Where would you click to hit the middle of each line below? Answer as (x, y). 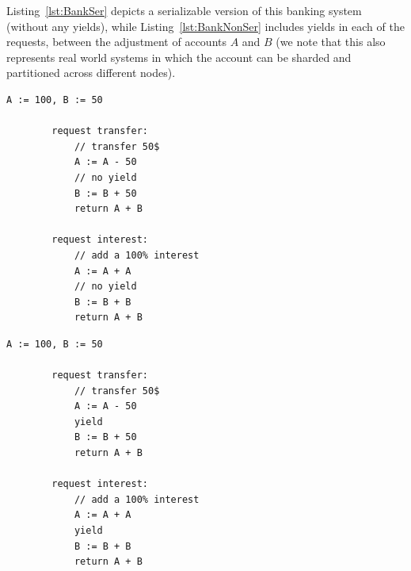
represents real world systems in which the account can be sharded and (179, 57)
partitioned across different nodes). (91, 73)
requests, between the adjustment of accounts (116, 42)
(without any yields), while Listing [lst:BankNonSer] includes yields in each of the (205, 26)
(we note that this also (331, 42)
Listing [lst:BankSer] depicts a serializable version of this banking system (184, 10)
